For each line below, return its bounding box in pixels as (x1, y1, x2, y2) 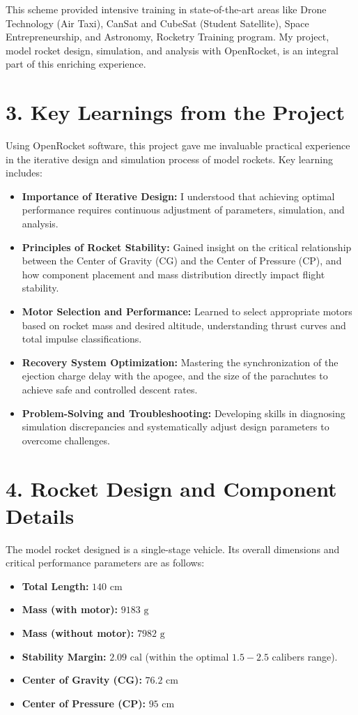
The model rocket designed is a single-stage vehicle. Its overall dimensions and (6, 541, 340, 556)
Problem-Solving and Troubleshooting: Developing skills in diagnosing (22, 405, 345, 420)
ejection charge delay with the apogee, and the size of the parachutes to (22, 368, 328, 383)
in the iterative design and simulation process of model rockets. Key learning (6, 151, 333, 166)
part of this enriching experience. (6, 57, 146, 71)
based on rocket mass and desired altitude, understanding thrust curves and (22, 317, 346, 332)
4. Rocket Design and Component (6, 474, 337, 502)
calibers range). (272, 649, 338, 663)
